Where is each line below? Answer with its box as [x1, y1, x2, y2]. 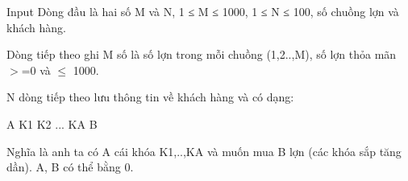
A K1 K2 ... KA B [6, 115, 98, 132]
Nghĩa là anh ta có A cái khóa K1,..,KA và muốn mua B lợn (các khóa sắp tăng [6, 142, 402, 159]
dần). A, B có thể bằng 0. [6, 158, 134, 175]
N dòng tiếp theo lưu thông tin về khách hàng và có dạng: [6, 88, 294, 105]
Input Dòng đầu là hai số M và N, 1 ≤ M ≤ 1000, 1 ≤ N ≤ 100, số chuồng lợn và [6, 3, 399, 19]
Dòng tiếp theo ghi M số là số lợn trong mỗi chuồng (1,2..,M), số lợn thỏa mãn [6, 46, 397, 63]
